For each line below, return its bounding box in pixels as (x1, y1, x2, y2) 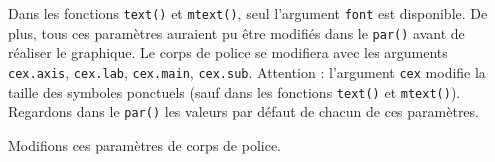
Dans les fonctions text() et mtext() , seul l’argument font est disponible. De (8, 3, 488, 23)
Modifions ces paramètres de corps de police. (8, 134, 282, 155)
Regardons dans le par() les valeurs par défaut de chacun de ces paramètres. (8, 101, 479, 122)
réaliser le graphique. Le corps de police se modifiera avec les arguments (8, 42, 448, 63)
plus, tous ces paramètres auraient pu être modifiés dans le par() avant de (8, 22, 465, 43)
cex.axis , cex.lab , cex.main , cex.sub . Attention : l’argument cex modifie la (8, 61, 486, 82)
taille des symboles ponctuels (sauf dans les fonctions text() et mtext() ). (8, 81, 461, 102)
